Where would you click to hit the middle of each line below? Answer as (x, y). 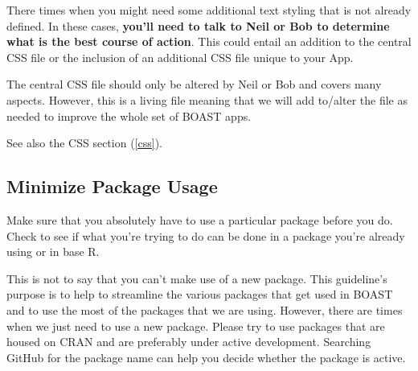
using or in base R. (53, 251)
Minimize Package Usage (112, 186)
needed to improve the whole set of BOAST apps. (129, 115)
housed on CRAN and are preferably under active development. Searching (189, 342)
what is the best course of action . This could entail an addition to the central (209, 41)
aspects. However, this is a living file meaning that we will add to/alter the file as (207, 99)
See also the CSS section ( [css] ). (84, 143)
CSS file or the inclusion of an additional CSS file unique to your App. (180, 57)
